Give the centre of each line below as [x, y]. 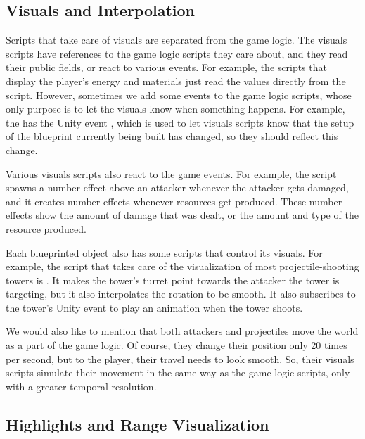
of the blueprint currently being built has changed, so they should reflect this [172, 136]
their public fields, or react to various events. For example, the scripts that [166, 67]
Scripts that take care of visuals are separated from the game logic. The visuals [177, 40]
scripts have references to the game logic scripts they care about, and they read [177, 53]
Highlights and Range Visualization [137, 424]
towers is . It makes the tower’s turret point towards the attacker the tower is [173, 280]
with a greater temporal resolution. [81, 386]
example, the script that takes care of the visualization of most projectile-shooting [182, 266]
